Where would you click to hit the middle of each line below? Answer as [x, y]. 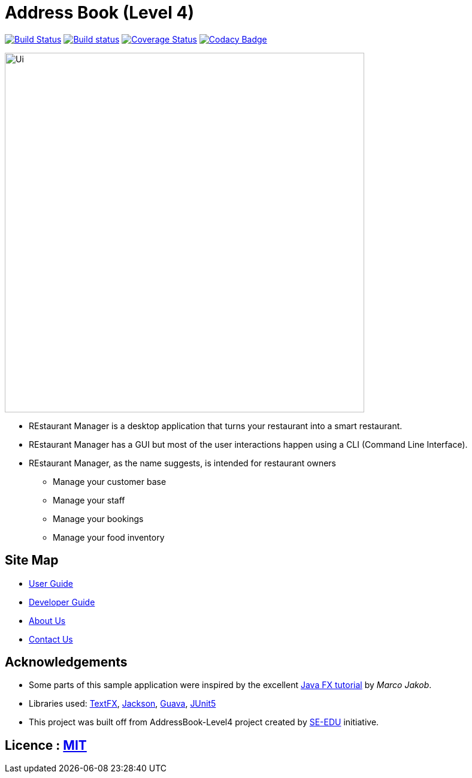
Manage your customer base [110, 481]
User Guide [51, 583]
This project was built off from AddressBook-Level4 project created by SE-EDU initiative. [204, 722]
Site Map [32, 560]
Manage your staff [89, 500]
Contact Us [51, 639]
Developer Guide [62, 602]
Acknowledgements [66, 662]
